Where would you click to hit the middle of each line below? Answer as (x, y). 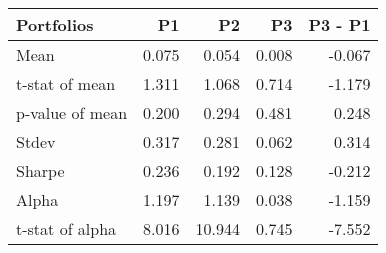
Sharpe (40, 170)
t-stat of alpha (66, 228)
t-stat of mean (66, 83)
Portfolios (55, 24)
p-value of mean (72, 112)
